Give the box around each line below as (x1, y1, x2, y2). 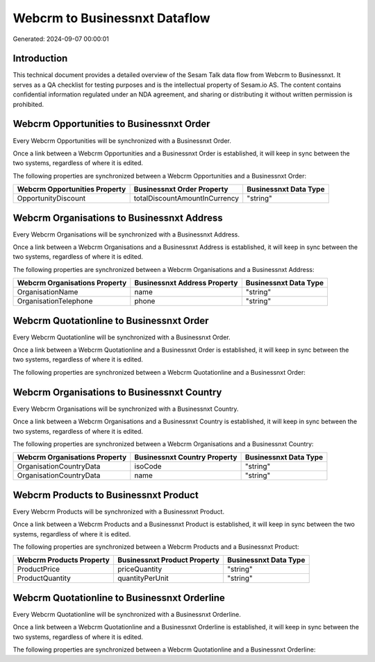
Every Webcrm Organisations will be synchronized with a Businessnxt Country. (12, 405, 239, 413)
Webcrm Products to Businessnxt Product (12, 489, 199, 501)
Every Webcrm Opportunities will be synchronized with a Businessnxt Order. (12, 136, 232, 145)
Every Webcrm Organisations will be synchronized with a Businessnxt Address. (12, 230, 240, 239)
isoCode (134, 461, 162, 471)
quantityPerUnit (117, 573, 169, 583)
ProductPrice (17, 564, 60, 574)
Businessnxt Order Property (133, 185, 228, 194)
